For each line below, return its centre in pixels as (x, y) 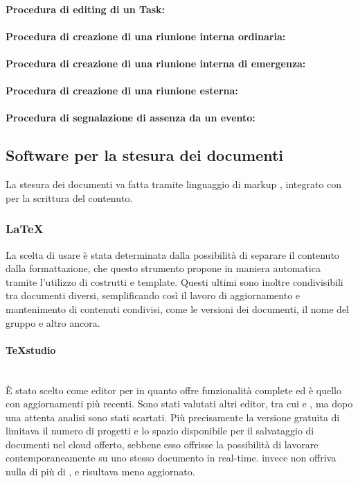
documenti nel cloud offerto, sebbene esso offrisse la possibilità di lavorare (162, 444)
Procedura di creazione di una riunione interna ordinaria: (146, 36)
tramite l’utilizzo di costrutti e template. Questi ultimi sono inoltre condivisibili (174, 281)
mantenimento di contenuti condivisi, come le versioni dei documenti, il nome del (178, 308)
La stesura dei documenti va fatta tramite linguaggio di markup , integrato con (174, 184)
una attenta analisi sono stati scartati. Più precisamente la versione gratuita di (173, 417)
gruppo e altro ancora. (53, 322)
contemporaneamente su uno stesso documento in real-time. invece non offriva (171, 458)
